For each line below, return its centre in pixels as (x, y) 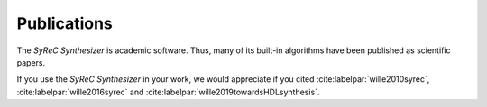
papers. (31, 62)
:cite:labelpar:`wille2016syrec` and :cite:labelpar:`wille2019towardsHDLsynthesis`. (168, 92)
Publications (64, 23)
